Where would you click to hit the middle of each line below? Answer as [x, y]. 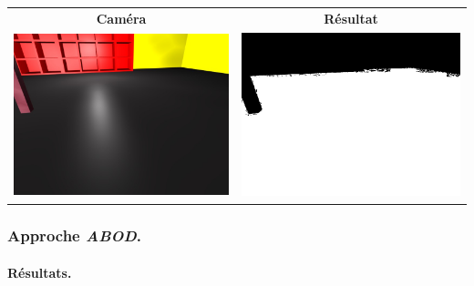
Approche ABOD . [75, 235]
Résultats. [40, 272]
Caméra [121, 18]
